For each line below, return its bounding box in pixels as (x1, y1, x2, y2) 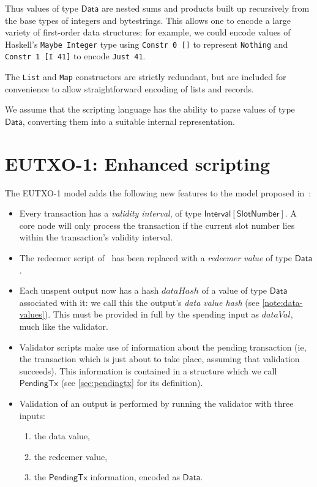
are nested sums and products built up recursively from (101, 2, 310, 14)
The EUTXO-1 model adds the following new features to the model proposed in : (5, 186, 311, 199)
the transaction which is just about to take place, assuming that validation (19, 352, 300, 365)
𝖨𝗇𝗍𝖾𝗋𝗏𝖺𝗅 (204, 210, 231, 219)
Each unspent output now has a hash (19, 284, 159, 297)
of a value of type (201, 284, 267, 297)
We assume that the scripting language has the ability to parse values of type (5, 103, 295, 116)
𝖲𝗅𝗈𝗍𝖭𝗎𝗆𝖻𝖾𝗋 (236, 210, 280, 219)
